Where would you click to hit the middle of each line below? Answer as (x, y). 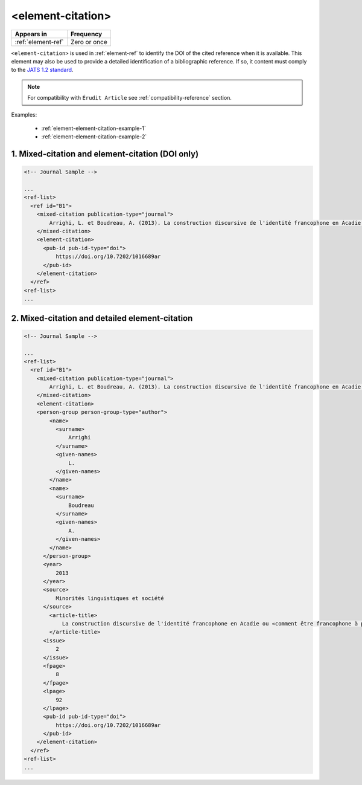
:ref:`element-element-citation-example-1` (94, 128)
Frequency (86, 34)
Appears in (31, 34)
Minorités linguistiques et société (110, 598)
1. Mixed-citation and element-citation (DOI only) (105, 154)
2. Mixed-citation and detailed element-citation (102, 318)
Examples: (24, 114)
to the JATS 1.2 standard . (42, 70)
